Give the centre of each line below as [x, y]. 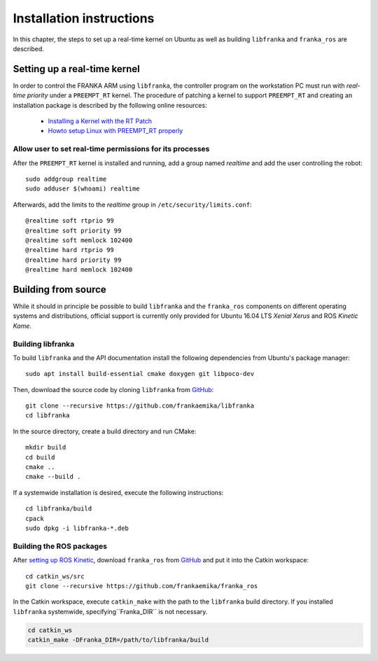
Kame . [22, 326]
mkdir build [46, 447]
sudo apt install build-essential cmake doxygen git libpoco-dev [140, 374]
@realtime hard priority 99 [73, 260]
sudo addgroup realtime [66, 179]
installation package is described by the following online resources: [110, 105]
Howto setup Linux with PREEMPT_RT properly [115, 131]
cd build [40, 457]
